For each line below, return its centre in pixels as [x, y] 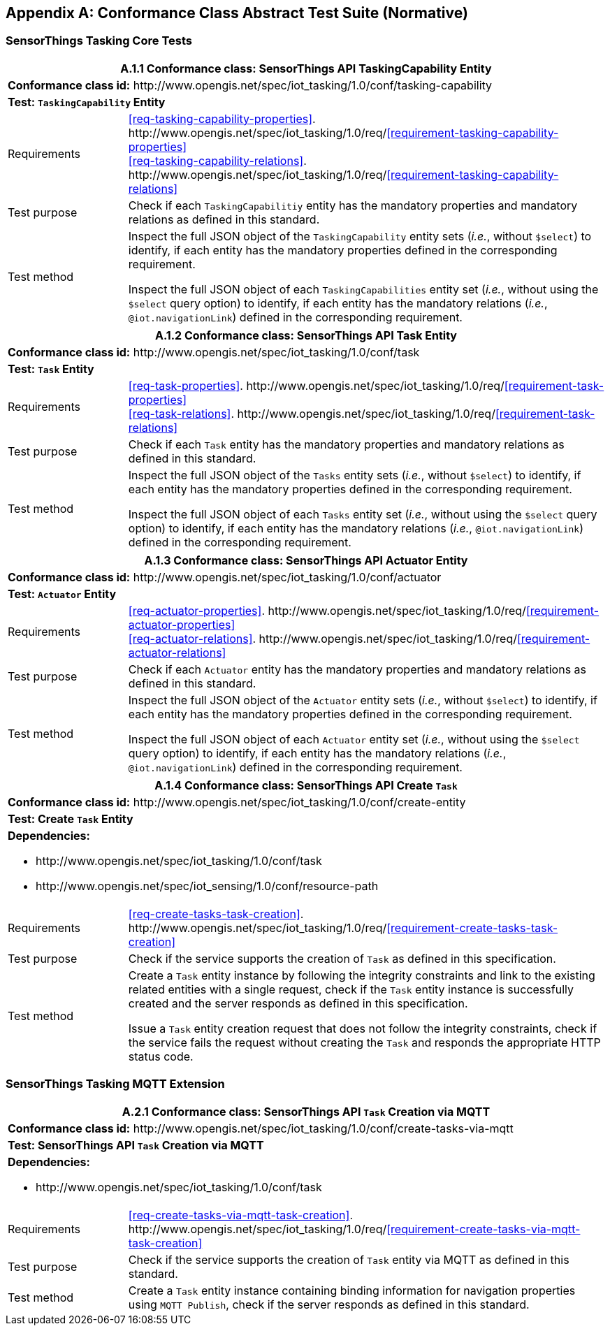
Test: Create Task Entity [71, 819]
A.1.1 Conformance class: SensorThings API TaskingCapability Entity [306, 68]
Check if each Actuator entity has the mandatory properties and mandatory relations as [357, 669]
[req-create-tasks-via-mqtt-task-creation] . [240, 1215]
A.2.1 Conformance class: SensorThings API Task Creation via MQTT [306, 1111]
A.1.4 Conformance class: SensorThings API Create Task [306, 785]
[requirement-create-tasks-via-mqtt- [484, 1229]
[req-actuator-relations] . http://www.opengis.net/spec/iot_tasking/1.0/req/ [322, 638]
